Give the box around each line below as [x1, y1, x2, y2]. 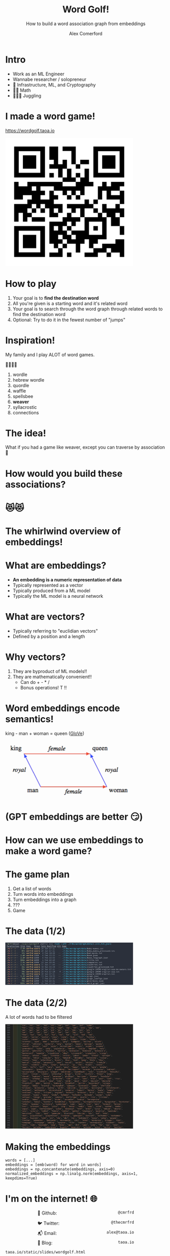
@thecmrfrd [111, 1220, 134, 1225]
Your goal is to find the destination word [12, 295, 99, 301]
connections [12, 409, 39, 415]
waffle [12, 388, 27, 394]
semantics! [5, 714, 54, 725]
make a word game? [5, 845, 92, 856]
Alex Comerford [69, 30, 103, 36]
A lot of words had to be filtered [5, 1014, 72, 1020]
